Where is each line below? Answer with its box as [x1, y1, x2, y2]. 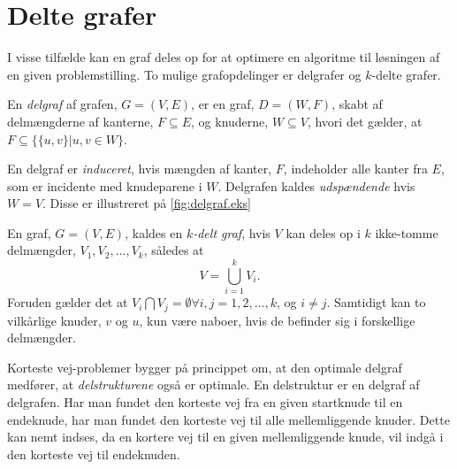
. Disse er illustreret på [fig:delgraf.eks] [42, 194, 251, 212]
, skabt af [331, 95, 383, 113]
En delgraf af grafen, [7, 95, 118, 113]
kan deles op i [286, 223, 361, 242]
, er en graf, [191, 95, 255, 113]
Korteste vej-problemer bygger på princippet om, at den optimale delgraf [7, 358, 402, 376]
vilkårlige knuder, [7, 311, 102, 329]
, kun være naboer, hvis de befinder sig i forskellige [139, 311, 415, 329]
